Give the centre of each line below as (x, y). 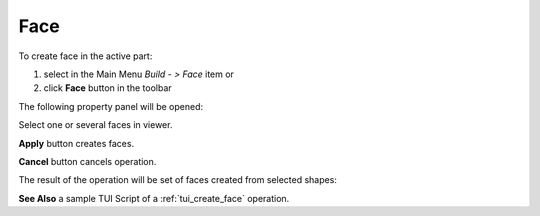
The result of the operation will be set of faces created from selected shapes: (177, 180)
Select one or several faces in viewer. (95, 125)
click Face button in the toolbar (107, 88)
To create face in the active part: (85, 56)
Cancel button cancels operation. (87, 161)
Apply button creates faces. (76, 143)
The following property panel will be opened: (111, 106)
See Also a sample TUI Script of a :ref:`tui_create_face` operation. (154, 198)
